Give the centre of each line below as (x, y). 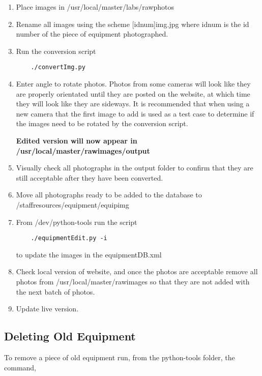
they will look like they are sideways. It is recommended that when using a (133, 104)
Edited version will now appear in (77, 140)
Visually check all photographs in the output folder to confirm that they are (135, 168)
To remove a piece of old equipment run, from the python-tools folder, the (120, 357)
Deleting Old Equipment (70, 336)
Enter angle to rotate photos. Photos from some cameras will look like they (133, 84)
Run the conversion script (56, 51)
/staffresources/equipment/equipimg (72, 204)
